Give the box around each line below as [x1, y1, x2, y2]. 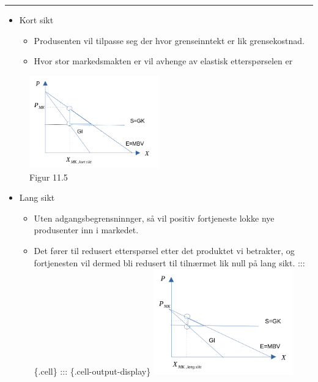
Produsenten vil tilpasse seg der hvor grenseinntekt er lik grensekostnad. [34, 34, 305, 47]
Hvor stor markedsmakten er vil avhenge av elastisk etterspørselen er [34, 54, 293, 67]
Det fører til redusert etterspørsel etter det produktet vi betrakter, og [34, 244, 295, 257]
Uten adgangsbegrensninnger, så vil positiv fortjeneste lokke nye [34, 211, 275, 224]
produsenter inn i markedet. [34, 223, 139, 236]
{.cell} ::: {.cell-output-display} [34, 364, 151, 377]
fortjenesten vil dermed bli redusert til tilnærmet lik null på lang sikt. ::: [34, 256, 305, 269]
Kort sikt [19, 13, 54, 26]
